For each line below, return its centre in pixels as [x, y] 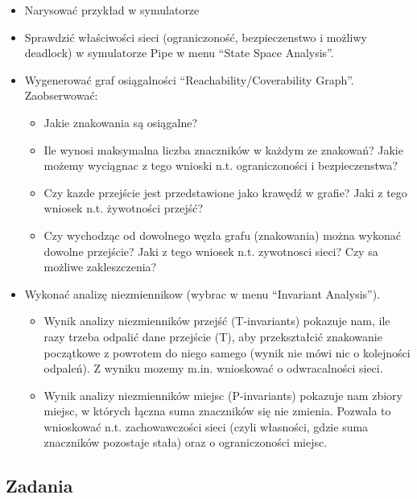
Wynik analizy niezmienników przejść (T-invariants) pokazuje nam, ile [217, 321]
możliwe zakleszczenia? [100, 267]
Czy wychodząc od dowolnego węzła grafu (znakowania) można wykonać [222, 235]
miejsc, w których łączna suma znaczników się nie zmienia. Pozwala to [217, 411]
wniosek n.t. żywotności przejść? [124, 208]
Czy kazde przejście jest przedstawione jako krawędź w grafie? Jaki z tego [225, 192]
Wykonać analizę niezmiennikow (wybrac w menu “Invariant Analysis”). [202, 293]
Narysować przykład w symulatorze [112, 10]
